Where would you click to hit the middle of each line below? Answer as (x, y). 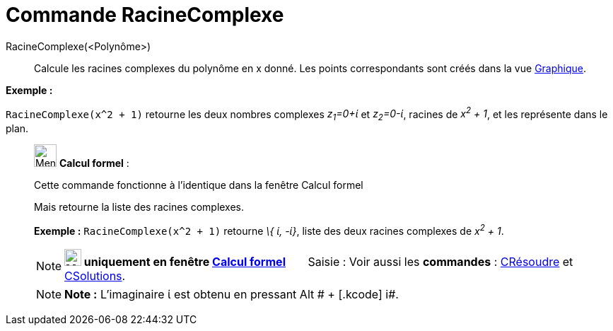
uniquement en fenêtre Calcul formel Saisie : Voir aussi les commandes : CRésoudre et (328, 261)
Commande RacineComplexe (145, 15)
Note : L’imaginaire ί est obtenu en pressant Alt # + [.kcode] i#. (232, 294)
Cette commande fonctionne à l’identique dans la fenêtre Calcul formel (199, 185)
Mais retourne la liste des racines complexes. (139, 207)
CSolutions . (95, 275)
